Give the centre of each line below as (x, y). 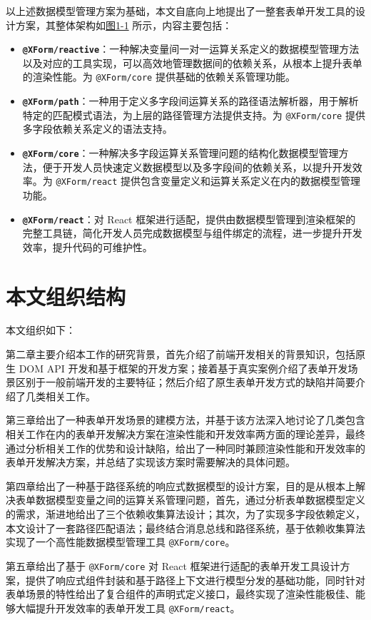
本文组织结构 (66, 296)
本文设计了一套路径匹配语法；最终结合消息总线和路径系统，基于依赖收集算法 (185, 528)
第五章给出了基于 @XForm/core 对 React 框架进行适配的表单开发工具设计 (173, 565)
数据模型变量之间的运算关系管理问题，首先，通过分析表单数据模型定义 (200, 500)
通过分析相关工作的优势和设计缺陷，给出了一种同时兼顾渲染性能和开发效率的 (185, 448)
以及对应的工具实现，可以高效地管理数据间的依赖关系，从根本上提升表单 (192, 62)
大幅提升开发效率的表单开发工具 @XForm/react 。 (128, 608)
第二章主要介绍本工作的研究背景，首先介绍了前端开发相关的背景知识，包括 (181, 354)
